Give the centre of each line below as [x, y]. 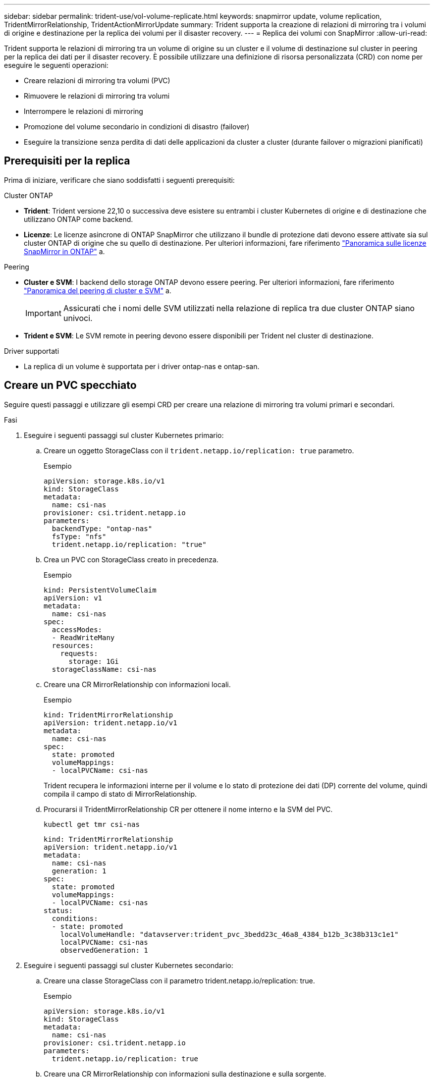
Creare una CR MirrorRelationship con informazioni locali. [137, 684]
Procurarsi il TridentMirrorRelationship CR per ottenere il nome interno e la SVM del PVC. [188, 809]
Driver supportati [32, 351]
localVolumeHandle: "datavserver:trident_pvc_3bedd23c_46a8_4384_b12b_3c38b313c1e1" [229, 934]
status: [58, 910]
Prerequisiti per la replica [67, 161]
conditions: [75, 918]
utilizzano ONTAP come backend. [79, 219]
